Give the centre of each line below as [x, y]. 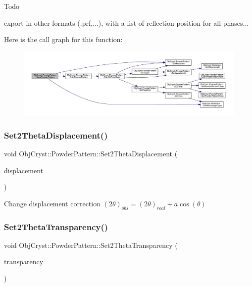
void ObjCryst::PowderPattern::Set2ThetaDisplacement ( [91, 154]
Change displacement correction [52, 203]
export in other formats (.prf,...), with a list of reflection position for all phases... [126, 23]
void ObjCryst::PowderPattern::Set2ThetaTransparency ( [91, 245]
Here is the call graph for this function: [63, 39]
